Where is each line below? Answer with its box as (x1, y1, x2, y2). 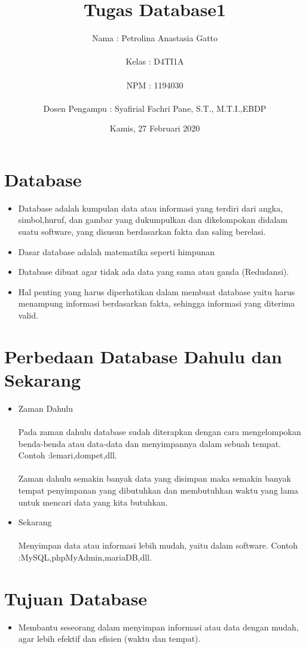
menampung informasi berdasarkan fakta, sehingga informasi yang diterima (18, 297, 295, 310)
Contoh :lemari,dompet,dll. (18, 449, 117, 461)
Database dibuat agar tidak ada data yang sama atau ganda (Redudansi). (18, 265, 289, 278)
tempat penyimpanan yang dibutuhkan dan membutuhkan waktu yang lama (18, 484, 299, 497)
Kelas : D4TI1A (126, 55, 184, 68)
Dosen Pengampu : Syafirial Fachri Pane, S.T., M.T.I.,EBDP (43, 102, 267, 114)
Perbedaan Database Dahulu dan (4, 344, 282, 368)
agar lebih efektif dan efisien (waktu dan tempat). (18, 632, 201, 645)
